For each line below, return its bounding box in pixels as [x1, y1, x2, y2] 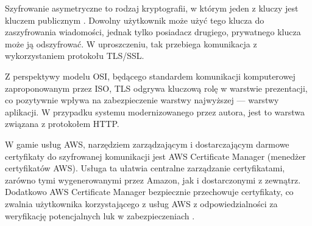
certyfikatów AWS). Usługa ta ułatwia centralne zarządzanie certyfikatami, [5, 162, 285, 174]
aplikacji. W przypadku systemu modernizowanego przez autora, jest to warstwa [5, 105, 305, 118]
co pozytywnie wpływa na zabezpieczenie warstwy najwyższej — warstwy [5, 94, 279, 106]
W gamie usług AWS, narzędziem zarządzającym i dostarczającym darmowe [5, 137, 289, 150]
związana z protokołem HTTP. [5, 117, 119, 130]
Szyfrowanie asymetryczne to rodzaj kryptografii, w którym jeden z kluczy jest [5, 2, 299, 14]
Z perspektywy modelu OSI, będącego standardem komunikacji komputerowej [5, 69, 296, 82]
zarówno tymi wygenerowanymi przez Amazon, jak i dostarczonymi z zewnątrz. [5, 173, 301, 186]
